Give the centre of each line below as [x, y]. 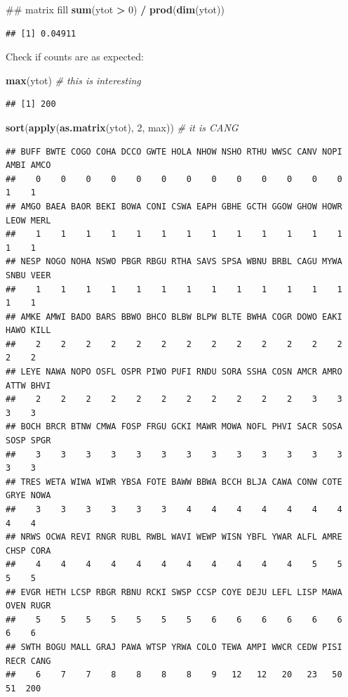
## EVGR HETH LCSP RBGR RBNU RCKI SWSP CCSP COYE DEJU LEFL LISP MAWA [174, 592]
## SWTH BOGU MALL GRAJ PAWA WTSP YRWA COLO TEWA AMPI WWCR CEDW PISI [174, 647]
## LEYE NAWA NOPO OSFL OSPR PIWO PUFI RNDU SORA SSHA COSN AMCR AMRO [174, 372]
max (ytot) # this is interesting [73, 80]
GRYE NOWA [28, 496]
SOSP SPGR [28, 441]
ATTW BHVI [28, 385]
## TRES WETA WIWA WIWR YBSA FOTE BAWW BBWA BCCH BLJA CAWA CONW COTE [174, 482]
